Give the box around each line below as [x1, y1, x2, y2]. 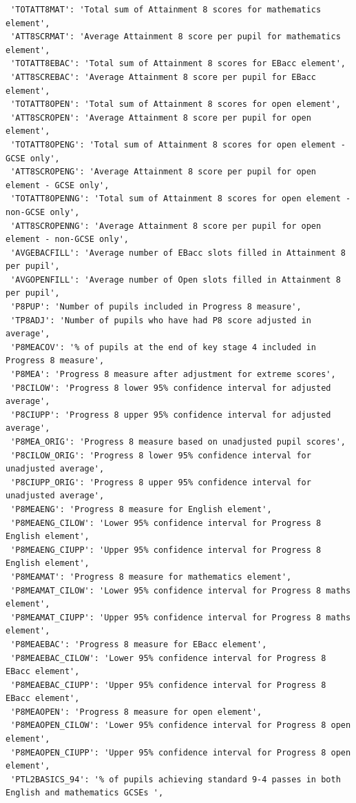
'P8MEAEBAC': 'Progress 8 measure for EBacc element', [10, 639, 267, 649]
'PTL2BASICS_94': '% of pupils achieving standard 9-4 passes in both [10, 774, 341, 784]
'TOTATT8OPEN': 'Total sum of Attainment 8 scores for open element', [10, 99, 341, 110]
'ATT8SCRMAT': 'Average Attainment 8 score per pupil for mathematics [10, 32, 341, 42]
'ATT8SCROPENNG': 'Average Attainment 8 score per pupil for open [10, 221, 322, 231]
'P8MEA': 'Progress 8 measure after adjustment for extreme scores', [10, 369, 336, 380]
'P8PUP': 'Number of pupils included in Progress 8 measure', [10, 302, 302, 312]
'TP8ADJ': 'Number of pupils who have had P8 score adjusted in [10, 315, 311, 325]
